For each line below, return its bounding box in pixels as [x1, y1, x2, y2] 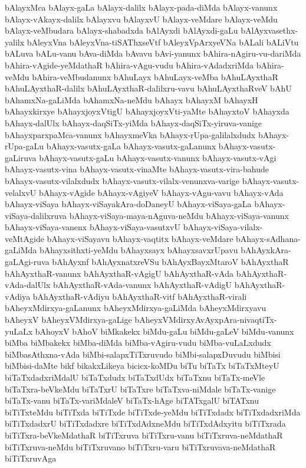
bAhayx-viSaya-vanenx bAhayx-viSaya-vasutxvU [5, 221, 181, 233]
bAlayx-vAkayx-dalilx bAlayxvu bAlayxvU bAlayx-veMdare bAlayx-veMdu [5, 12, 278, 25]
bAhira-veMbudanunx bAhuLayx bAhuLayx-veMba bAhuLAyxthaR [32, 70, 278, 83]
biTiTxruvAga [5, 452, 57, 464]
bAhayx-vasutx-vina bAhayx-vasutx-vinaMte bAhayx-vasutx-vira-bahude [5, 163, 269, 175]
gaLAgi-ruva [5, 256, 50, 268]
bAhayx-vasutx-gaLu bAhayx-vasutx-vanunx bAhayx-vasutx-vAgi [39, 151, 277, 163]
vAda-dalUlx [5, 279, 51, 291]
